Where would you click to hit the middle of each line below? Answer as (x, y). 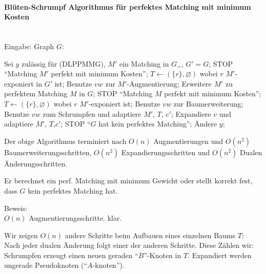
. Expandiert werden (220, 255)
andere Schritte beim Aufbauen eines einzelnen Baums (150, 235)
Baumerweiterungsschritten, (48, 152)
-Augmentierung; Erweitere (169, 83)
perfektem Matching (36, 93)
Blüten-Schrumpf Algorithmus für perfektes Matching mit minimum (128, 6)
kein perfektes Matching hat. (73, 190)
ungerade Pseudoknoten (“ (46, 265)
